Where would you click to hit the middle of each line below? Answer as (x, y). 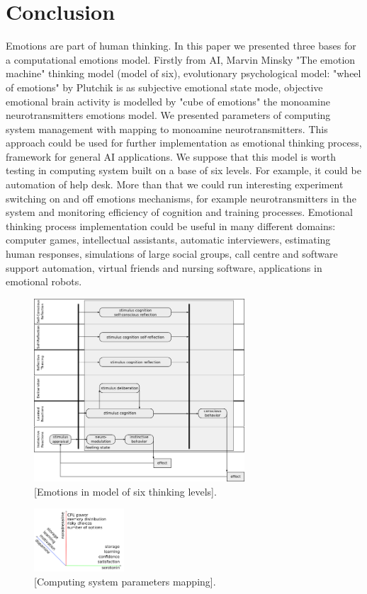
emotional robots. (44, 281)
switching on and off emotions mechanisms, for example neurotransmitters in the (181, 198)
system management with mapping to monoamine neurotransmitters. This (167, 128)
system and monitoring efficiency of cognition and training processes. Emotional (179, 212)
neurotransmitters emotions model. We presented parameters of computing (168, 115)
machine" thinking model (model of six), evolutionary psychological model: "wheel (183, 73)
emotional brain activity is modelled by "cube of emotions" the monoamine (168, 101)
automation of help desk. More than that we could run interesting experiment (175, 184)
